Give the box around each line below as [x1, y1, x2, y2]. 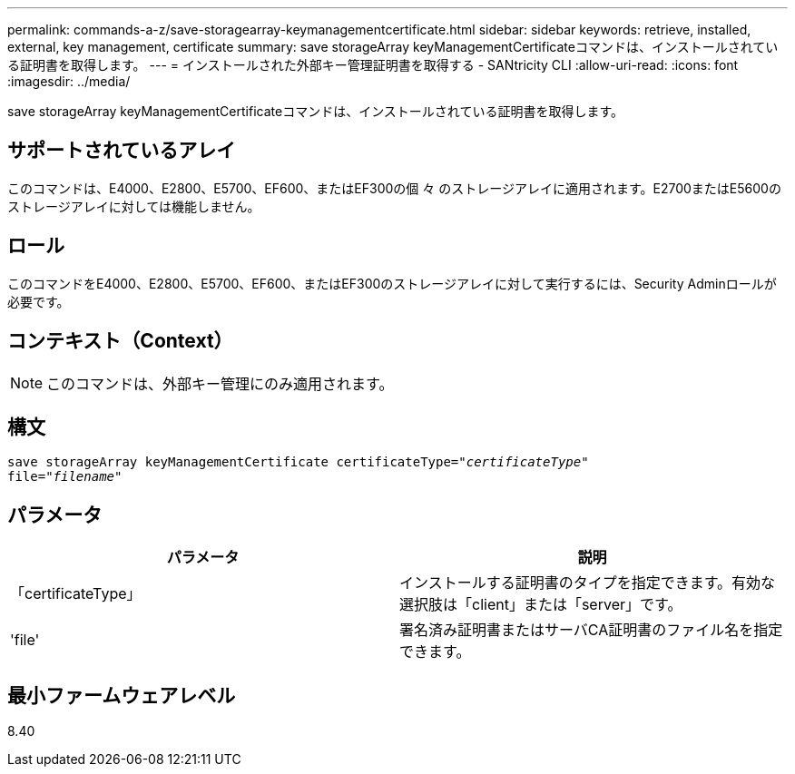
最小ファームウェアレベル [7, 683, 236, 707]
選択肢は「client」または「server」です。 [399, 595, 682, 614]
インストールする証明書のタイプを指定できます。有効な [399, 573, 776, 593]
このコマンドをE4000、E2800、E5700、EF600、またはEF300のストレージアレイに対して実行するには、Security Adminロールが [7, 275, 777, 291]
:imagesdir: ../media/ [7, 73, 131, 89]
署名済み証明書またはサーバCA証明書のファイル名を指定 [399, 621, 783, 640]
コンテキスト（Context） [7, 329, 233, 353]
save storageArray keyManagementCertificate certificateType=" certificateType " [7, 455, 589, 470]
